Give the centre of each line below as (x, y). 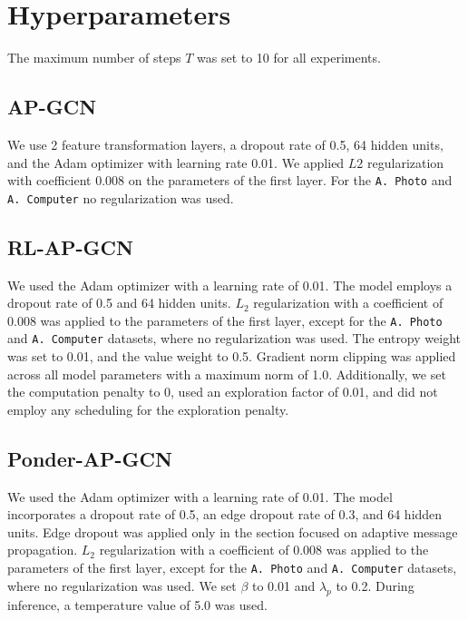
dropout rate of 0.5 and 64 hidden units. (119, 303)
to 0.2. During (375, 585)
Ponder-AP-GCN (90, 458)
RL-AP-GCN (70, 246)
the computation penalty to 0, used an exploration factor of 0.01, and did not (223, 392)
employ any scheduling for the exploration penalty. (148, 409)
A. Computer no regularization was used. (121, 197)
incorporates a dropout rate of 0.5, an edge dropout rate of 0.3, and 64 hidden (225, 514)
